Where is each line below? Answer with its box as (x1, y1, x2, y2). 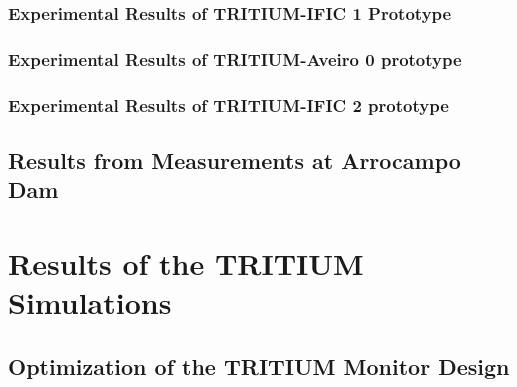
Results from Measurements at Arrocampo (8, 144, 461, 175)
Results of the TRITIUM (8, 242, 364, 283)
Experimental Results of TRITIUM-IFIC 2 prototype (8, 92, 449, 117)
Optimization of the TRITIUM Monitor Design (8, 350, 510, 381)
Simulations (8, 282, 172, 323)
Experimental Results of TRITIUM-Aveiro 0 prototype (8, 46, 462, 71)
